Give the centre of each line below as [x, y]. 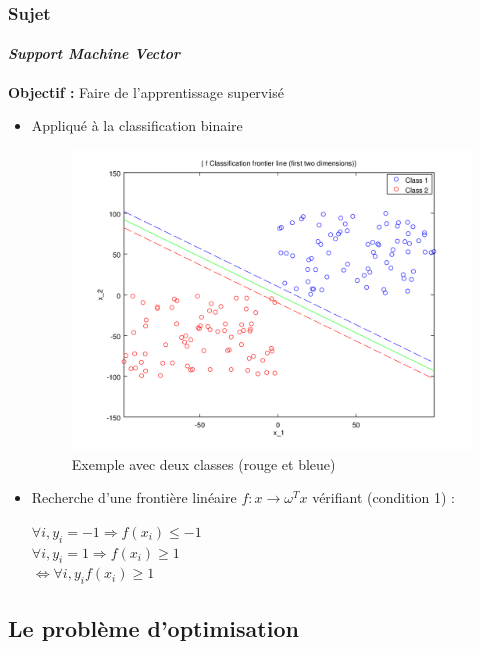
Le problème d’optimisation [153, 627]
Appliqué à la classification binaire [137, 125]
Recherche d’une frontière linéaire [134, 497]
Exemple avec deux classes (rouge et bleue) [203, 463]
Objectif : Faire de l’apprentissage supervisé [146, 91]
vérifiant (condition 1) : [383, 497]
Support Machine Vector [94, 53]
